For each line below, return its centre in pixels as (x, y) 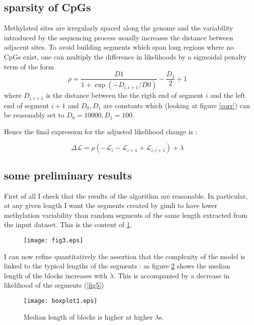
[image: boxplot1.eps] (61, 301)
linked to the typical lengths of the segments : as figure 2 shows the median (117, 266)
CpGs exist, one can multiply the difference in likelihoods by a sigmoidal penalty (125, 56)
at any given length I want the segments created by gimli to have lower (111, 205)
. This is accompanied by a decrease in (171, 275)
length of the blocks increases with (56, 275)
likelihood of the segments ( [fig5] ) (54, 285)
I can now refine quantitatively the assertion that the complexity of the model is (125, 256)
